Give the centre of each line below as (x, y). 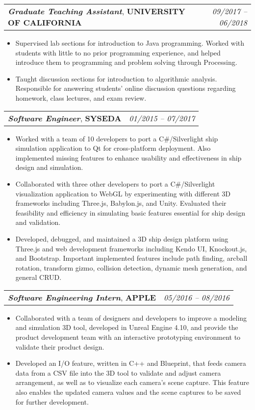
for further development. (52, 401)
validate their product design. (60, 346)
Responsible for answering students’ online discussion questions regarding (126, 88)
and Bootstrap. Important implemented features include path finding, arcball (131, 258)
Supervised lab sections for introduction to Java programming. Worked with (130, 43)
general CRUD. (38, 277)
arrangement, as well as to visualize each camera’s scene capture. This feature (132, 382)
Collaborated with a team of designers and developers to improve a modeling (131, 317)
